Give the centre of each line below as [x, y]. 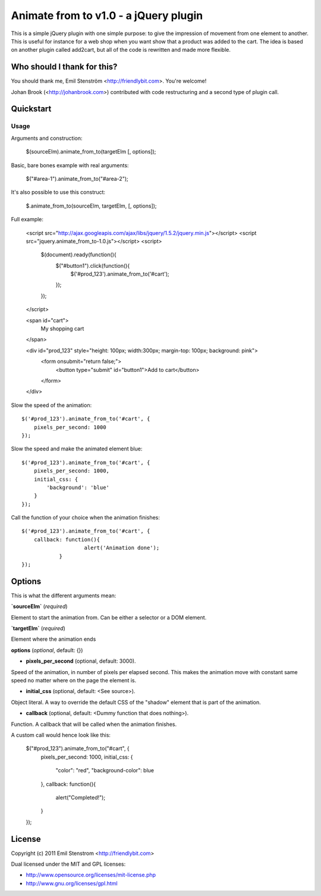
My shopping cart [62, 329]
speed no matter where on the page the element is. [74, 681]
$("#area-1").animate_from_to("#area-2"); [77, 178]
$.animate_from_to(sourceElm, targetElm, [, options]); [91, 206]
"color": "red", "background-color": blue [105, 770]
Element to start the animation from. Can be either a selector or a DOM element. [109, 617]
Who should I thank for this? [64, 67]
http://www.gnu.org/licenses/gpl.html [72, 883]
